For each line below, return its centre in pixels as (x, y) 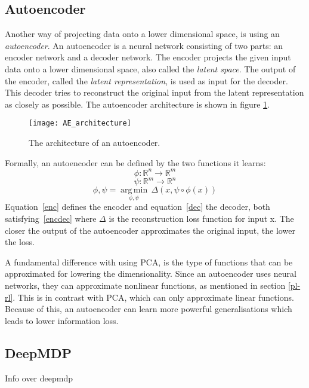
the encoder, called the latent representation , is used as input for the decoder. (146, 80)
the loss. (20, 242)
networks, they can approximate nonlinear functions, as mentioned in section (145, 285)
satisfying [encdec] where (51, 219)
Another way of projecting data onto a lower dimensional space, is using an (142, 34)
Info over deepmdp (39, 378)
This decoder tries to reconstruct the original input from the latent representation (154, 92)
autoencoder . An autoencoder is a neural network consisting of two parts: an (144, 45)
